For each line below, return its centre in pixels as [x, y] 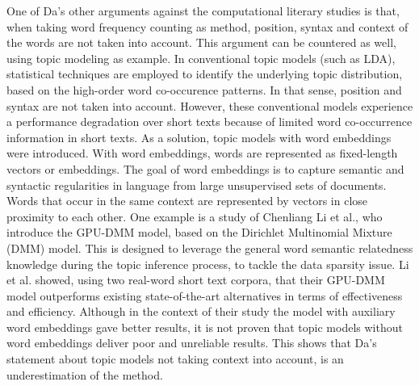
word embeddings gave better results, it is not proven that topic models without [205, 327]
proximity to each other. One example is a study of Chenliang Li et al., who [195, 216]
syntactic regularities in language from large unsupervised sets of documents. [197, 185]
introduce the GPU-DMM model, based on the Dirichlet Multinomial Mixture [199, 232]
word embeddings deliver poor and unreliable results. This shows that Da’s [192, 343]
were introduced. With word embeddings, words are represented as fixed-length [202, 153]
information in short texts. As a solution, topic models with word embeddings [199, 137]
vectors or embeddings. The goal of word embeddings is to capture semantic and [205, 168]
